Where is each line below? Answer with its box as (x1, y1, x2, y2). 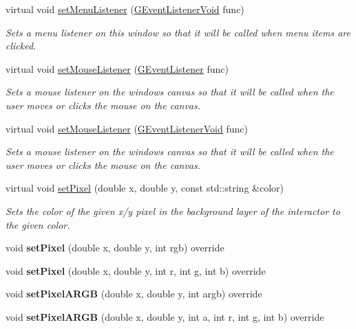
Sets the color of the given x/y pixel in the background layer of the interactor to (6, 203, 340, 218)
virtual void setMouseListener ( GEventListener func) (6, 61, 229, 76)
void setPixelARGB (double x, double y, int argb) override (6, 286, 262, 301)
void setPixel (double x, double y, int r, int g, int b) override (6, 263, 266, 277)
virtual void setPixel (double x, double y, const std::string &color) (6, 181, 284, 195)
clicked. (6, 38, 36, 53)
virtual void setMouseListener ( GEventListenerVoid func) (6, 121, 248, 135)
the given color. (6, 217, 70, 231)
